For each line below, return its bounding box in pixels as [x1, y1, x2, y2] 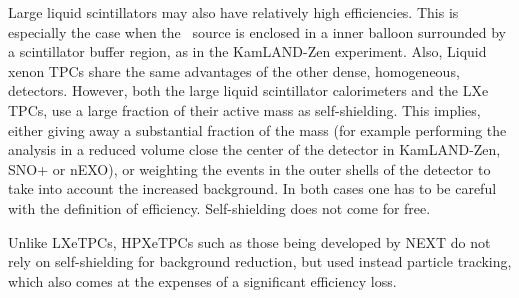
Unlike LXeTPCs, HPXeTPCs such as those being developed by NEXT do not [8, 231, 491, 252]
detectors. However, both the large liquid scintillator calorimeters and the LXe [8, 80, 489, 101]
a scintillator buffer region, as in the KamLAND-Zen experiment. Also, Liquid [8, 41, 487, 62]
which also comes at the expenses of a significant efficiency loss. [8, 270, 397, 291]
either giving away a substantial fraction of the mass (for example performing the [8, 119, 507, 140]
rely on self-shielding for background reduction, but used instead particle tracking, [8, 251, 512, 272]
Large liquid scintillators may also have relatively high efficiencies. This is [8, 2, 459, 22]
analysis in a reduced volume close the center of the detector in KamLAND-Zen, [8, 139, 501, 160]
